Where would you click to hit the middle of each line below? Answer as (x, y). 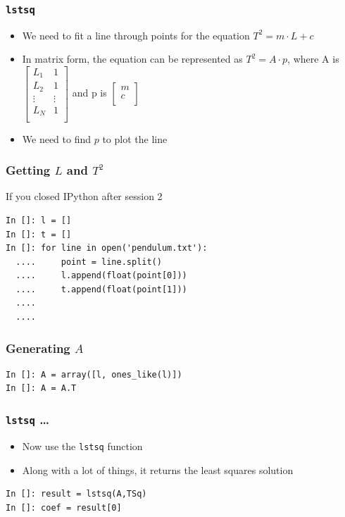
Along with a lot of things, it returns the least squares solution (158, 469)
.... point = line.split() (89, 262)
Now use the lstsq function (82, 446)
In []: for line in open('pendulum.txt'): (107, 248)
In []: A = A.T (41, 388)
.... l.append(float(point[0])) (101, 276)
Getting (28, 170)
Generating (38, 348)
